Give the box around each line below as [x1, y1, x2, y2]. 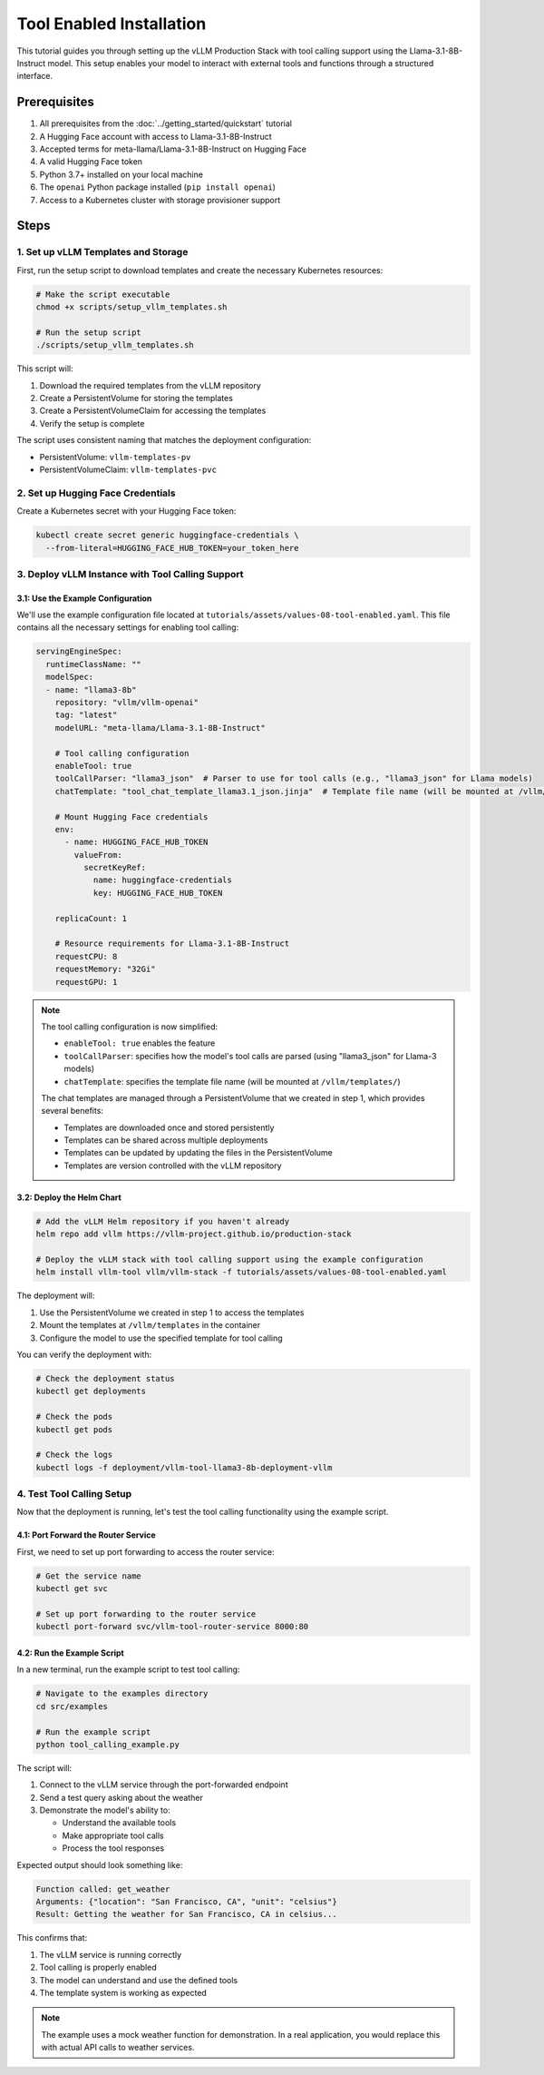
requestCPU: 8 [54, 951, 118, 961]
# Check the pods [35, 1411, 113, 1422]
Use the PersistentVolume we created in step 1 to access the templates [39, 1307, 305, 1318]
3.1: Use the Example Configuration [16, 593, 152, 604]
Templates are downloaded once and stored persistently [63, 1122, 275, 1133]
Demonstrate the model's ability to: [39, 1805, 171, 1815]
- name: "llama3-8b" [45, 684, 137, 694]
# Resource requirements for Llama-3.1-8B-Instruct [54, 939, 290, 949]
